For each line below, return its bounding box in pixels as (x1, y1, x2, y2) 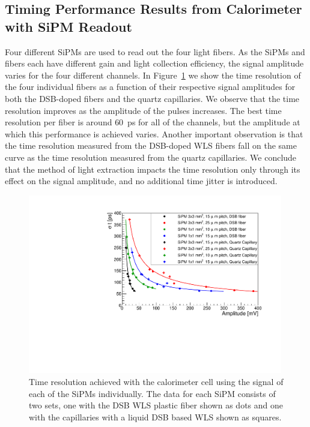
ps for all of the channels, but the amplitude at (127, 116, 300, 128)
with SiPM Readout (5, 17, 132, 35)
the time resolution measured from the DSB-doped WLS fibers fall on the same (5, 139, 297, 152)
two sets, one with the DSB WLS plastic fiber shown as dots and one (29, 399, 283, 411)
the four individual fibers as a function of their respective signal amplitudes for (5, 80, 296, 93)
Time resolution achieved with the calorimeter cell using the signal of (29, 375, 284, 387)
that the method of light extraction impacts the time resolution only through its (5, 163, 300, 175)
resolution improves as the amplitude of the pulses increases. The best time (5, 104, 282, 116)
